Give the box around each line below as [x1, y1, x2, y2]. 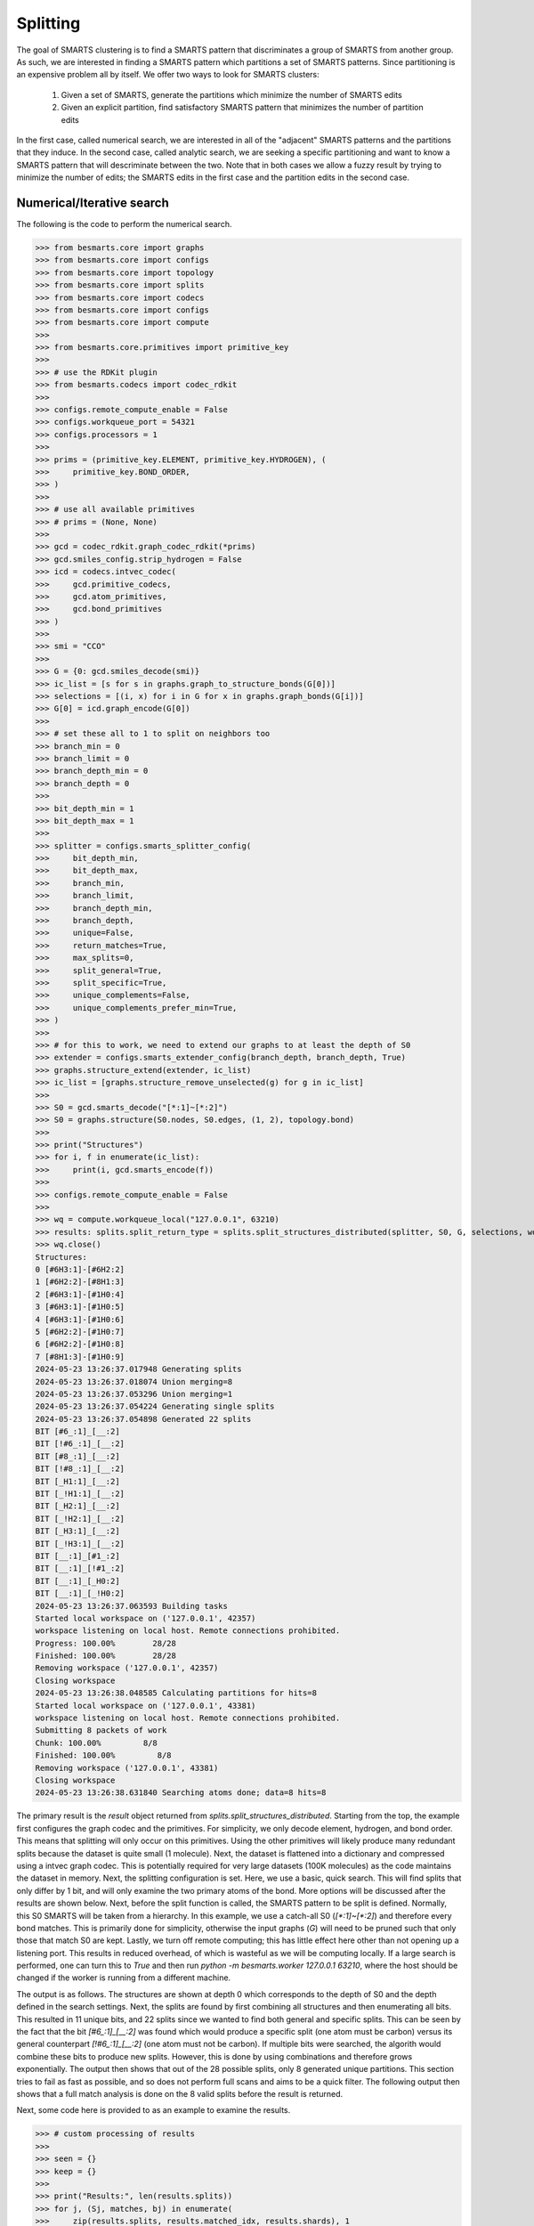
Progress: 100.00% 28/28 [35, 1638, 177, 1648]
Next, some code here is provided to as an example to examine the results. [16, 2105, 291, 2116]
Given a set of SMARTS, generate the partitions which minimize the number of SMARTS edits [61, 89, 402, 100]
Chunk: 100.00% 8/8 [35, 1737, 158, 1748]
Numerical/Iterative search [16, 195, 169, 210]
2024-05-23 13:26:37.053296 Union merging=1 [35, 1389, 233, 1399]
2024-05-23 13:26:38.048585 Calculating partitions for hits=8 [35, 1688, 318, 1698]
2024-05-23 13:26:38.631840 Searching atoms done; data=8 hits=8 [35, 1788, 327, 1798]
